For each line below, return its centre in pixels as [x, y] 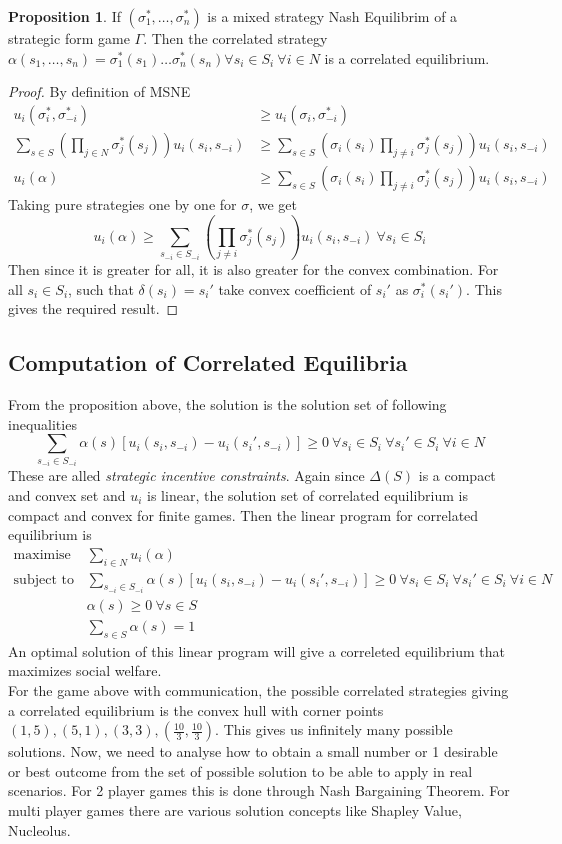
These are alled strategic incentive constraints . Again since [186, 475]
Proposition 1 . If [64, 16]
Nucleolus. [39, 829]
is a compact [457, 475]
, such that [101, 288]
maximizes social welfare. [85, 670]
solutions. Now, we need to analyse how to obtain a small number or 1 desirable [253, 751]
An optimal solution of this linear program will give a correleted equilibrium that [257, 650]
